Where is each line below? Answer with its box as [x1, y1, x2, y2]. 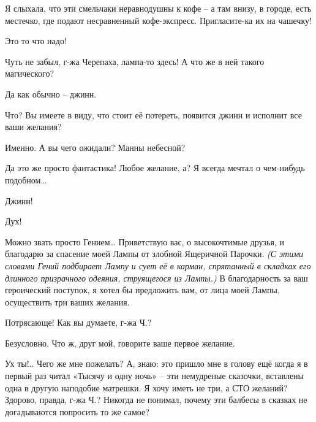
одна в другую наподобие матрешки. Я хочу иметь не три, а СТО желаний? [5, 381, 288, 394]
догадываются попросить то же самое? [5, 405, 149, 418]
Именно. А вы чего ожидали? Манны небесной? [5, 140, 186, 153]
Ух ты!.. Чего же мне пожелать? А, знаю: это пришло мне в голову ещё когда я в [5, 357, 308, 370]
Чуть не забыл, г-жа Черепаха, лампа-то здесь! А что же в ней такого [5, 55, 265, 67]
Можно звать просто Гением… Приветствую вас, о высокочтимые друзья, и [5, 235, 284, 248]
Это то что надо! [5, 34, 67, 47]
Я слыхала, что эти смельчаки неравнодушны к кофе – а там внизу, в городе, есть [5, 2, 312, 14]
